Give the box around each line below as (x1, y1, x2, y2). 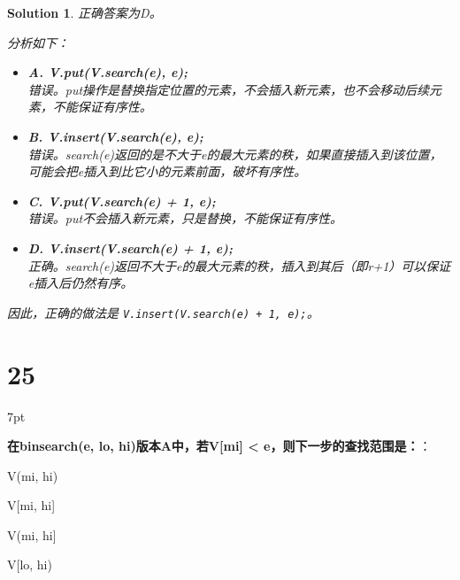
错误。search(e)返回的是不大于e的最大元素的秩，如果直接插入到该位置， (27, 144, 442, 163)
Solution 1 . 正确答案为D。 (7, 4, 162, 21)
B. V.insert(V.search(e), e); (27, 127, 203, 145)
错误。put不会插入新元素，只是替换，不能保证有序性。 (27, 209, 343, 228)
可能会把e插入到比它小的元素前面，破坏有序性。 (27, 162, 307, 181)
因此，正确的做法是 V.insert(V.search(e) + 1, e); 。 (7, 303, 319, 321)
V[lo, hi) (7, 555, 52, 574)
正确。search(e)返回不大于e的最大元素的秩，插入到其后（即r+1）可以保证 (27, 256, 451, 275)
